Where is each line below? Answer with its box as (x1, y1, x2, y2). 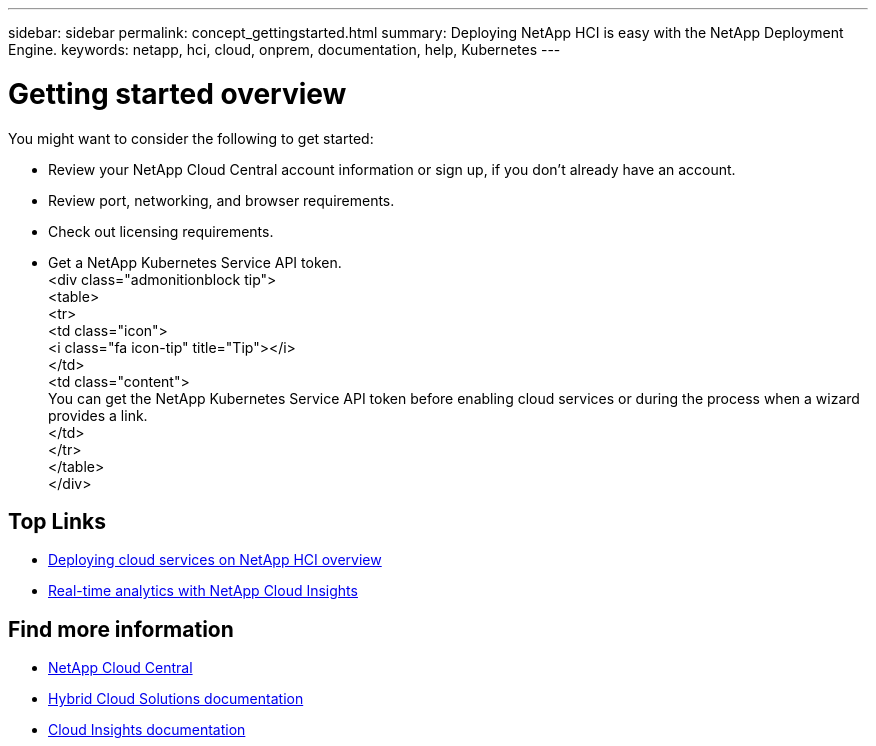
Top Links (8, 508, 107, 534)
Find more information (8, 616, 234, 642)
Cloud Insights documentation (48, 721, 246, 739)
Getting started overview (8, 76, 347, 111)
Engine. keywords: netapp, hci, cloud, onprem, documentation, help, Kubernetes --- (8, 41, 561, 58)
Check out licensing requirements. (48, 222, 274, 240)
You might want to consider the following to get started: (8, 129, 374, 147)
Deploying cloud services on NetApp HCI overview (48, 551, 382, 569)
